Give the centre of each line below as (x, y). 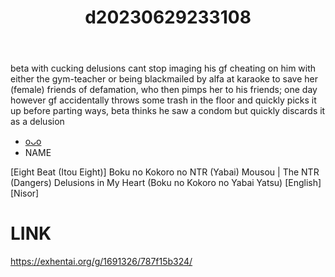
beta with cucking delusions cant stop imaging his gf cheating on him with (163, 68)
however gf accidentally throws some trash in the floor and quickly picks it (163, 100)
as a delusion (37, 122)
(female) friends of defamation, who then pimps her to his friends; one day (164, 90)
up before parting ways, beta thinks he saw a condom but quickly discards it (168, 111)
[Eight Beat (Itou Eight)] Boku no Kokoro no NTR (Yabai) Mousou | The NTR (165, 172)
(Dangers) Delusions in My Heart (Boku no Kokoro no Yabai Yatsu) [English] (166, 183)
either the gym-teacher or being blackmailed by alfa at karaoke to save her (164, 79)
